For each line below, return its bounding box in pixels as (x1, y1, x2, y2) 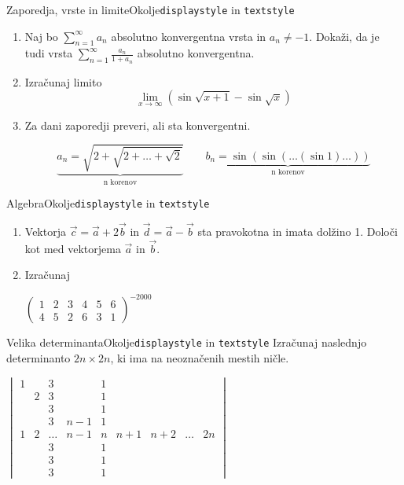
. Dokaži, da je (309, 28, 380, 44)
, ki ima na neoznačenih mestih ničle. (110, 350, 289, 366)
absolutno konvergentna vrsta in (111, 28, 266, 44)
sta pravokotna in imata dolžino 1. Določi (197, 222, 398, 239)
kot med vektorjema (24, 240, 121, 256)
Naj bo (24, 28, 58, 44)
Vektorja (24, 222, 66, 239)
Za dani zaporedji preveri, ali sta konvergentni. (24, 116, 251, 133)
